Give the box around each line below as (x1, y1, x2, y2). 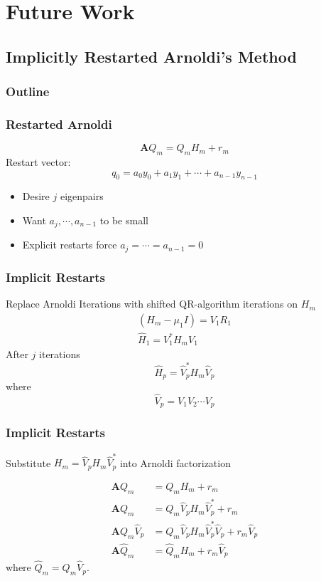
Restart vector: (6, 155, 71, 169)
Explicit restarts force (22, 237, 117, 252)
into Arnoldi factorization (119, 455, 231, 470)
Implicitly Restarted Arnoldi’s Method (6, 45, 297, 67)
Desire (22, 189, 50, 204)
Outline (6, 83, 50, 100)
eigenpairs (60, 189, 104, 204)
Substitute (6, 455, 51, 470)
